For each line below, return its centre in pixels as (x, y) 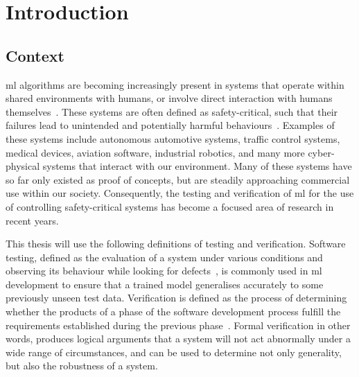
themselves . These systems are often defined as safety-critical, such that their (172, 111)
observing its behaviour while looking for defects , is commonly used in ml (164, 271)
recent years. (32, 220)
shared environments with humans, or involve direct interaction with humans (169, 98)
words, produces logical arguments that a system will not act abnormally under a (178, 339)
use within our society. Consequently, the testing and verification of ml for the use (180, 193)
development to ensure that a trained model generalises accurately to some (165, 284)
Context (35, 55)
